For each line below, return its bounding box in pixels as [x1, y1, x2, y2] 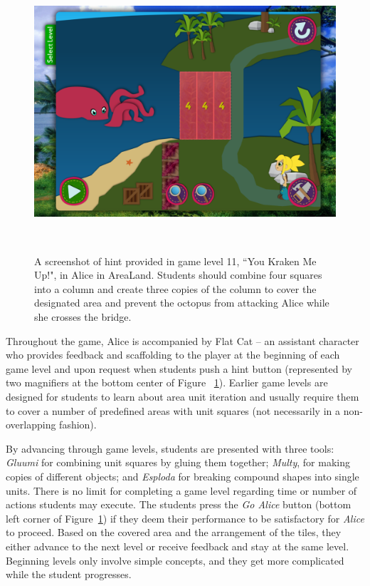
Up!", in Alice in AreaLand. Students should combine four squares [34, 267, 322, 282]
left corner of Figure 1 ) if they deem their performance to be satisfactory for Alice [6, 510, 364, 525]
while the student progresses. [6, 567, 132, 582]
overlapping [6, 417, 56, 432]
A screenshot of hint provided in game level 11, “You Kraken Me [34, 253, 317, 268]
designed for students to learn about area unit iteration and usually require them [6, 389, 359, 403]
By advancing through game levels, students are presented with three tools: [6, 441, 334, 456]
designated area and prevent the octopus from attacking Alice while [34, 295, 329, 310]
